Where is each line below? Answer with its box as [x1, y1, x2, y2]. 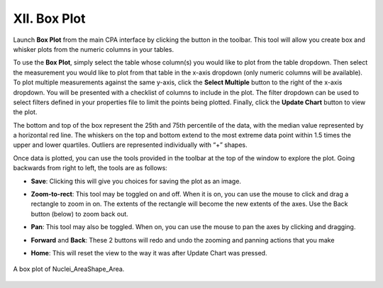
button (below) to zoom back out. [30, 209, 129, 218]
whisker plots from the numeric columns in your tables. [13, 45, 174, 53]
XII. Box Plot [13, 11, 86, 26]
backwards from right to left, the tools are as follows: [13, 164, 168, 172]
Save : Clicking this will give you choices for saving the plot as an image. [30, 177, 241, 185]
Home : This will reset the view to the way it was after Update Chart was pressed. [30, 248, 267, 257]
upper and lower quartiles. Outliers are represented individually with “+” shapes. [13, 140, 248, 149]
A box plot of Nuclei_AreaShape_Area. [13, 265, 125, 273]
